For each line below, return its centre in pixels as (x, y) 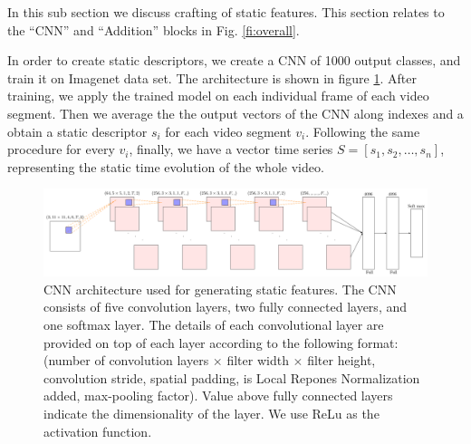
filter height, (341, 360)
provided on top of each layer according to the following (198, 342)
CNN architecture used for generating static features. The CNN (220, 289)
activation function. (98, 431)
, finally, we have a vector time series (231, 149)
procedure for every (61, 149)
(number (67, 360)
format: (378, 342)
